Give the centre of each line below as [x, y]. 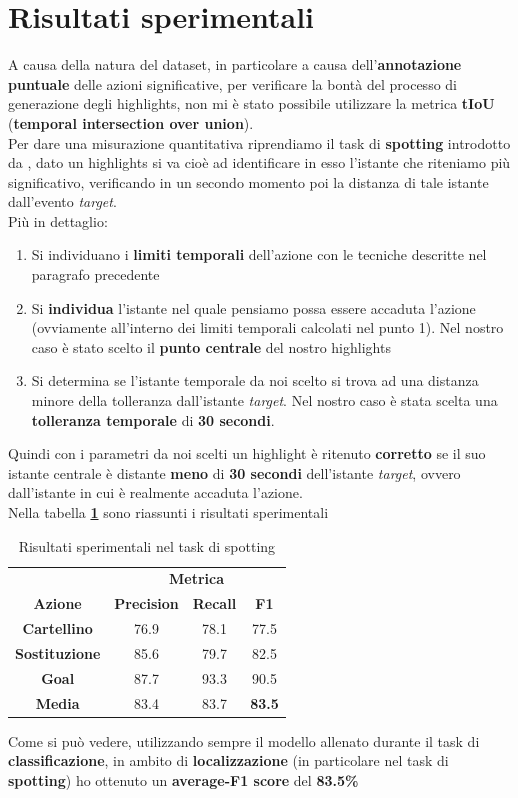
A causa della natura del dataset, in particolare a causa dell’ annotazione [235, 64]
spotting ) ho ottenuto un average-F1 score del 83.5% [183, 779]
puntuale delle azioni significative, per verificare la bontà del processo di [232, 83]
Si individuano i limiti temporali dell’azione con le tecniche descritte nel [259, 254]
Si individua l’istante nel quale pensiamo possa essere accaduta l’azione [253, 307]
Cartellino [57, 628]
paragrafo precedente [95, 274]
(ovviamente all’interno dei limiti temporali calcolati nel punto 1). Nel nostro [267, 327]
